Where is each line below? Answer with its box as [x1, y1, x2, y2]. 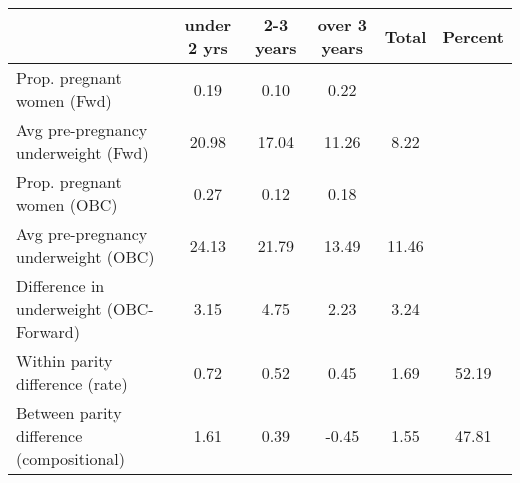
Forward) [16, 320, 80, 343]
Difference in [16, 274, 105, 297]
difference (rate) [16, 372, 128, 395]
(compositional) [16, 447, 125, 470]
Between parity [16, 401, 122, 424]
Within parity [16, 349, 113, 372]
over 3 [317, 13, 367, 36]
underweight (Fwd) [16, 141, 149, 164]
